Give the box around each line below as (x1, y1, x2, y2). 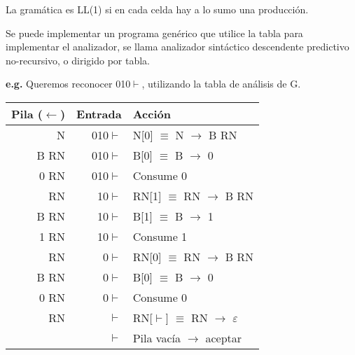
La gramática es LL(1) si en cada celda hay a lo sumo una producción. (6, 2, 309, 16)
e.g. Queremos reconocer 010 (6, 76, 131, 91)
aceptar (205, 329, 242, 346)
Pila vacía (132, 329, 181, 346)
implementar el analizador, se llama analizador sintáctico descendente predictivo (6, 39, 349, 54)
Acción (132, 105, 171, 122)
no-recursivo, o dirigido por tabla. (6, 53, 150, 67)
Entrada (76, 105, 122, 122)
